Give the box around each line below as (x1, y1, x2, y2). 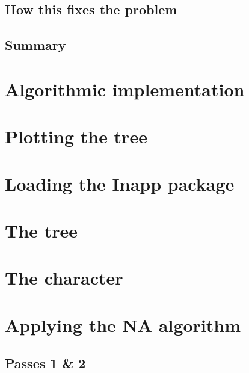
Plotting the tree (5, 124, 147, 149)
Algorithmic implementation (5, 76, 245, 101)
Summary (5, 35, 66, 54)
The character (5, 265, 123, 290)
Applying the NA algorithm (5, 312, 241, 337)
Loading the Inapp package (5, 171, 235, 196)
